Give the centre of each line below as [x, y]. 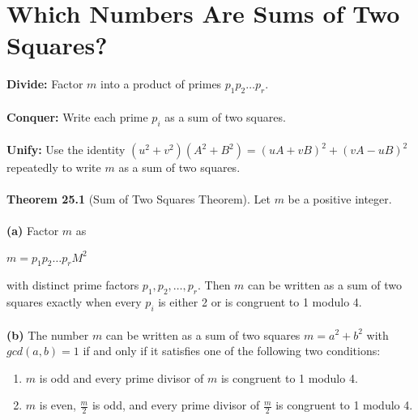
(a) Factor [33, 231]
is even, [58, 405]
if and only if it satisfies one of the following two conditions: [232, 351]
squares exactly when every [74, 302]
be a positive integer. [340, 199]
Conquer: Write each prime [77, 116]
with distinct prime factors [73, 285]
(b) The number [48, 334]
